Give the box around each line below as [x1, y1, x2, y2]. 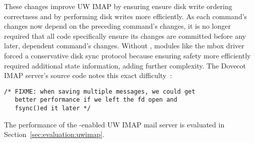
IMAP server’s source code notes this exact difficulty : [4, 70, 172, 81]
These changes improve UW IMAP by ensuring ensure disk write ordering [4, 1, 232, 11]
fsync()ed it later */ [15, 105, 91, 112]
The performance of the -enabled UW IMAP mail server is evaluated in [4, 119, 225, 129]
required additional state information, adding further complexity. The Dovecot [4, 60, 246, 70]
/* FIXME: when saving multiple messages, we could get [4, 88, 196, 95]
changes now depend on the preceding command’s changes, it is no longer [4, 21, 231, 31]
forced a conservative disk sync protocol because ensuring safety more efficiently [4, 50, 251, 60]
